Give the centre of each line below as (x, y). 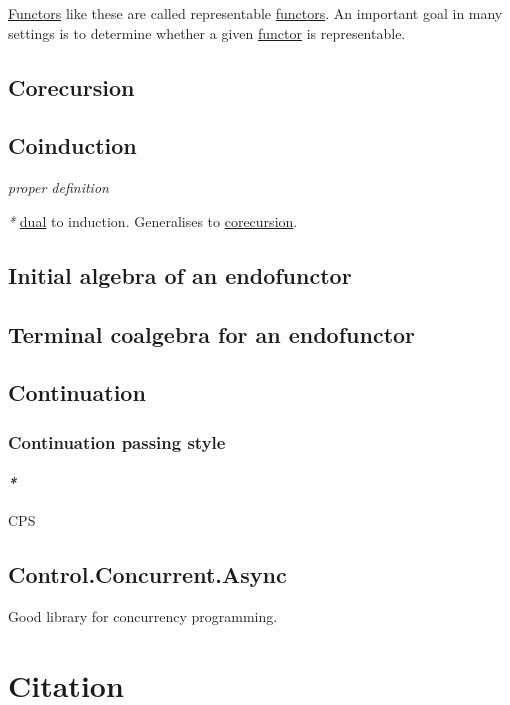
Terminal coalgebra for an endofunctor (212, 333)
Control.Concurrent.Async (147, 574)
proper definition (58, 187)
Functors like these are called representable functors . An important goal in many (255, 13)
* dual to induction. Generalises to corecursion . (153, 220)
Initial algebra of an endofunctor (180, 274)
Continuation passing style (117, 441)
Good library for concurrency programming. (143, 616)
